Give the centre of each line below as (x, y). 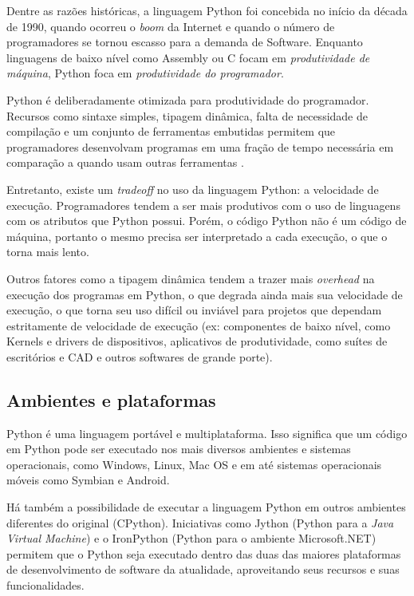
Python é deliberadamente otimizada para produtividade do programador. (188, 99)
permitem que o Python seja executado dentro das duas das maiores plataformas (204, 553)
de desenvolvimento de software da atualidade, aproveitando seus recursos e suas (203, 569)
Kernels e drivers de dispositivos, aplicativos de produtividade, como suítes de (197, 341)
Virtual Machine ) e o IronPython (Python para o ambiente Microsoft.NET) (191, 538)
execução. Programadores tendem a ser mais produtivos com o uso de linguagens (203, 205)
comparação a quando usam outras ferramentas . (125, 162)
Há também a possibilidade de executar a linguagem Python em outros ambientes (206, 507)
